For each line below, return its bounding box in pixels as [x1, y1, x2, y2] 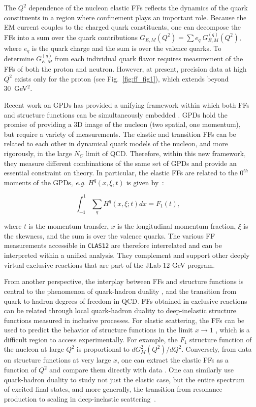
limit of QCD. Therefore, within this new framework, [86, 148, 246, 159]
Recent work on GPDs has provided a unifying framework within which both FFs [4, 100, 250, 110]
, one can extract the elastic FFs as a [117, 355, 229, 365]
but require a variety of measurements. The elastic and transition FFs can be [4, 128, 236, 139]
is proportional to [76, 344, 129, 354]
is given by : [126, 177, 164, 187]
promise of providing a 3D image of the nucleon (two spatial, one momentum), [4, 119, 241, 129]
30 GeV [4, 83, 28, 93]
